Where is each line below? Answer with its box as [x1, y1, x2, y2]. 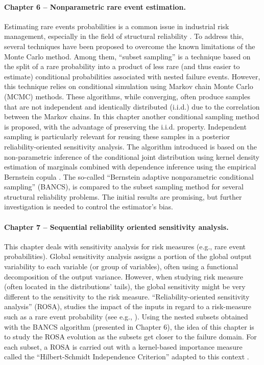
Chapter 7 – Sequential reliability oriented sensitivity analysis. [4, 221, 229, 232]
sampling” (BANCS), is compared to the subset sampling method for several [4, 181, 244, 192]
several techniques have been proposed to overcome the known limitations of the [4, 40, 255, 51]
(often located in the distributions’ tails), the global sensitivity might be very [4, 281, 246, 292]
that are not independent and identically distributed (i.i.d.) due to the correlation [4, 101, 260, 112]
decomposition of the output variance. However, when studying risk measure [4, 271, 243, 282]
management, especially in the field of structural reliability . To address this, [4, 31, 244, 41]
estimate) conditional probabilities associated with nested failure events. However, [4, 71, 260, 81]
